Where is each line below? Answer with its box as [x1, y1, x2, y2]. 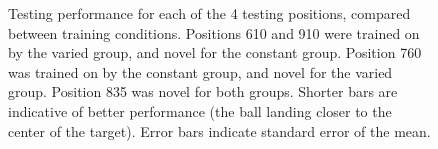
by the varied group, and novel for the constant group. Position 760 [8, 42, 422, 63]
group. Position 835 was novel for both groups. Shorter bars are [8, 81, 398, 102]
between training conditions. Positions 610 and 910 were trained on [8, 22, 420, 43]
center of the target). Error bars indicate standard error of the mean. [8, 120, 431, 141]
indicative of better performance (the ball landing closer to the [8, 100, 392, 121]
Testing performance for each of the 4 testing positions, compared [8, 3, 411, 23]
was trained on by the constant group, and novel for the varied [8, 61, 393, 82]
